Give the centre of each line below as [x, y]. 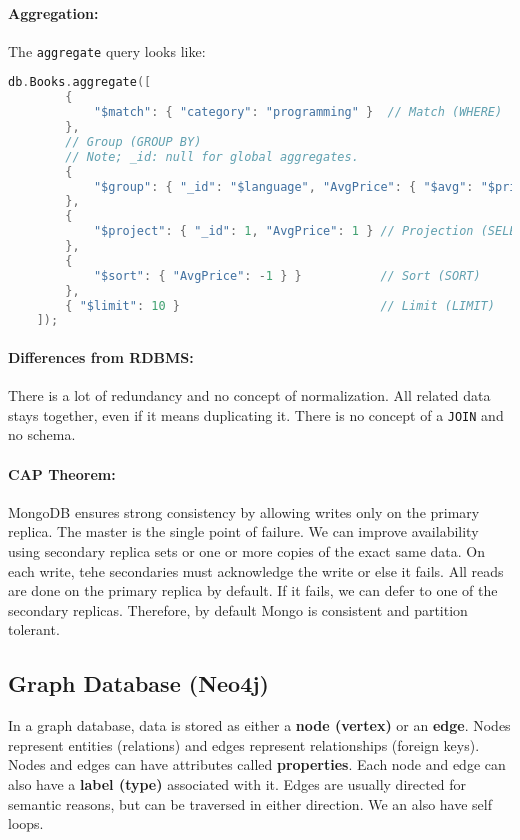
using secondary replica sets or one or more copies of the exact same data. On [246, 550]
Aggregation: [53, 12]
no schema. [42, 434]
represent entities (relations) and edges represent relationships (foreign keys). [244, 744]
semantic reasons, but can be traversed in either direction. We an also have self [250, 803]
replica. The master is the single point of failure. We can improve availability [243, 531]
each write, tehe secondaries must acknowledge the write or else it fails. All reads [256, 570]
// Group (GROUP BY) [133, 141]
